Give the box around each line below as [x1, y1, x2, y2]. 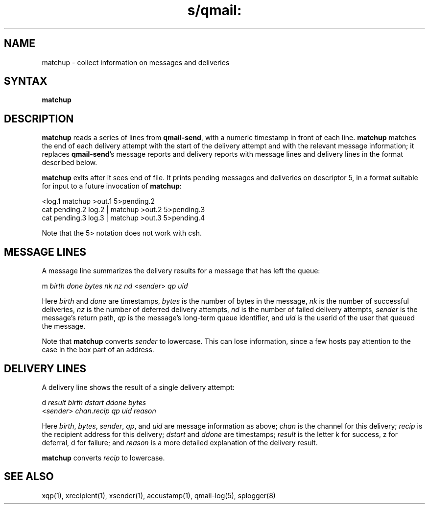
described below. [42, 158, 97, 167]
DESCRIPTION [4, 112, 74, 125]
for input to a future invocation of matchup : [42, 182, 182, 191]
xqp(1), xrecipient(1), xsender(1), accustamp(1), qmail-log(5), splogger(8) [42, 491, 276, 500]
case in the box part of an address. [42, 345, 154, 354]
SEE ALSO [4, 470, 54, 483]
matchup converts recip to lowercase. [42, 453, 165, 462]
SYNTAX [4, 75, 48, 88]
